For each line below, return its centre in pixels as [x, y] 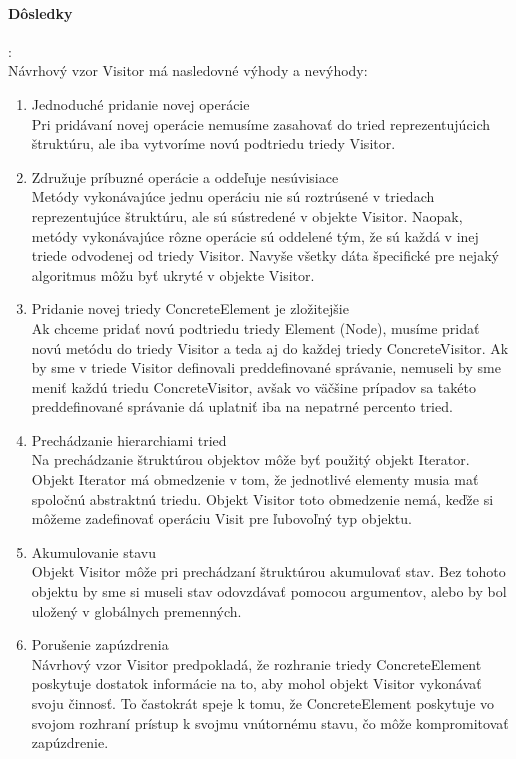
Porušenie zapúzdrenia [100, 644]
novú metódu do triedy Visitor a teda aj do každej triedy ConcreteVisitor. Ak [270, 347]
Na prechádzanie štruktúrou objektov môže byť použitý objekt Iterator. [250, 459]
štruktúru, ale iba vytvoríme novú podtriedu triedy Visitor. [213, 143]
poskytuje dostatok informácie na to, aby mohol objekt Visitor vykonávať [256, 683]
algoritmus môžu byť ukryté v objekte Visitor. [173, 274]
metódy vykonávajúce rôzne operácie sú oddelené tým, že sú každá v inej [255, 235]
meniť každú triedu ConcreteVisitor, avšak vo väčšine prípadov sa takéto [253, 386]
